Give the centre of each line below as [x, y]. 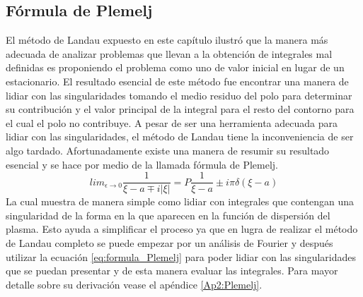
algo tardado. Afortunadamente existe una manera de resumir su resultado [168, 150]
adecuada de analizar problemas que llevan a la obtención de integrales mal [169, 53]
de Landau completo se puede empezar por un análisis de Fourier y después [169, 242]
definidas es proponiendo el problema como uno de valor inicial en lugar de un [175, 67]
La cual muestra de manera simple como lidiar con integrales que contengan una [180, 201]
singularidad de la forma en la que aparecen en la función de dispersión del [168, 215]
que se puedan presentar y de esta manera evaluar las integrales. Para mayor [172, 271]
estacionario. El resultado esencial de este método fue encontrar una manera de [177, 81]
